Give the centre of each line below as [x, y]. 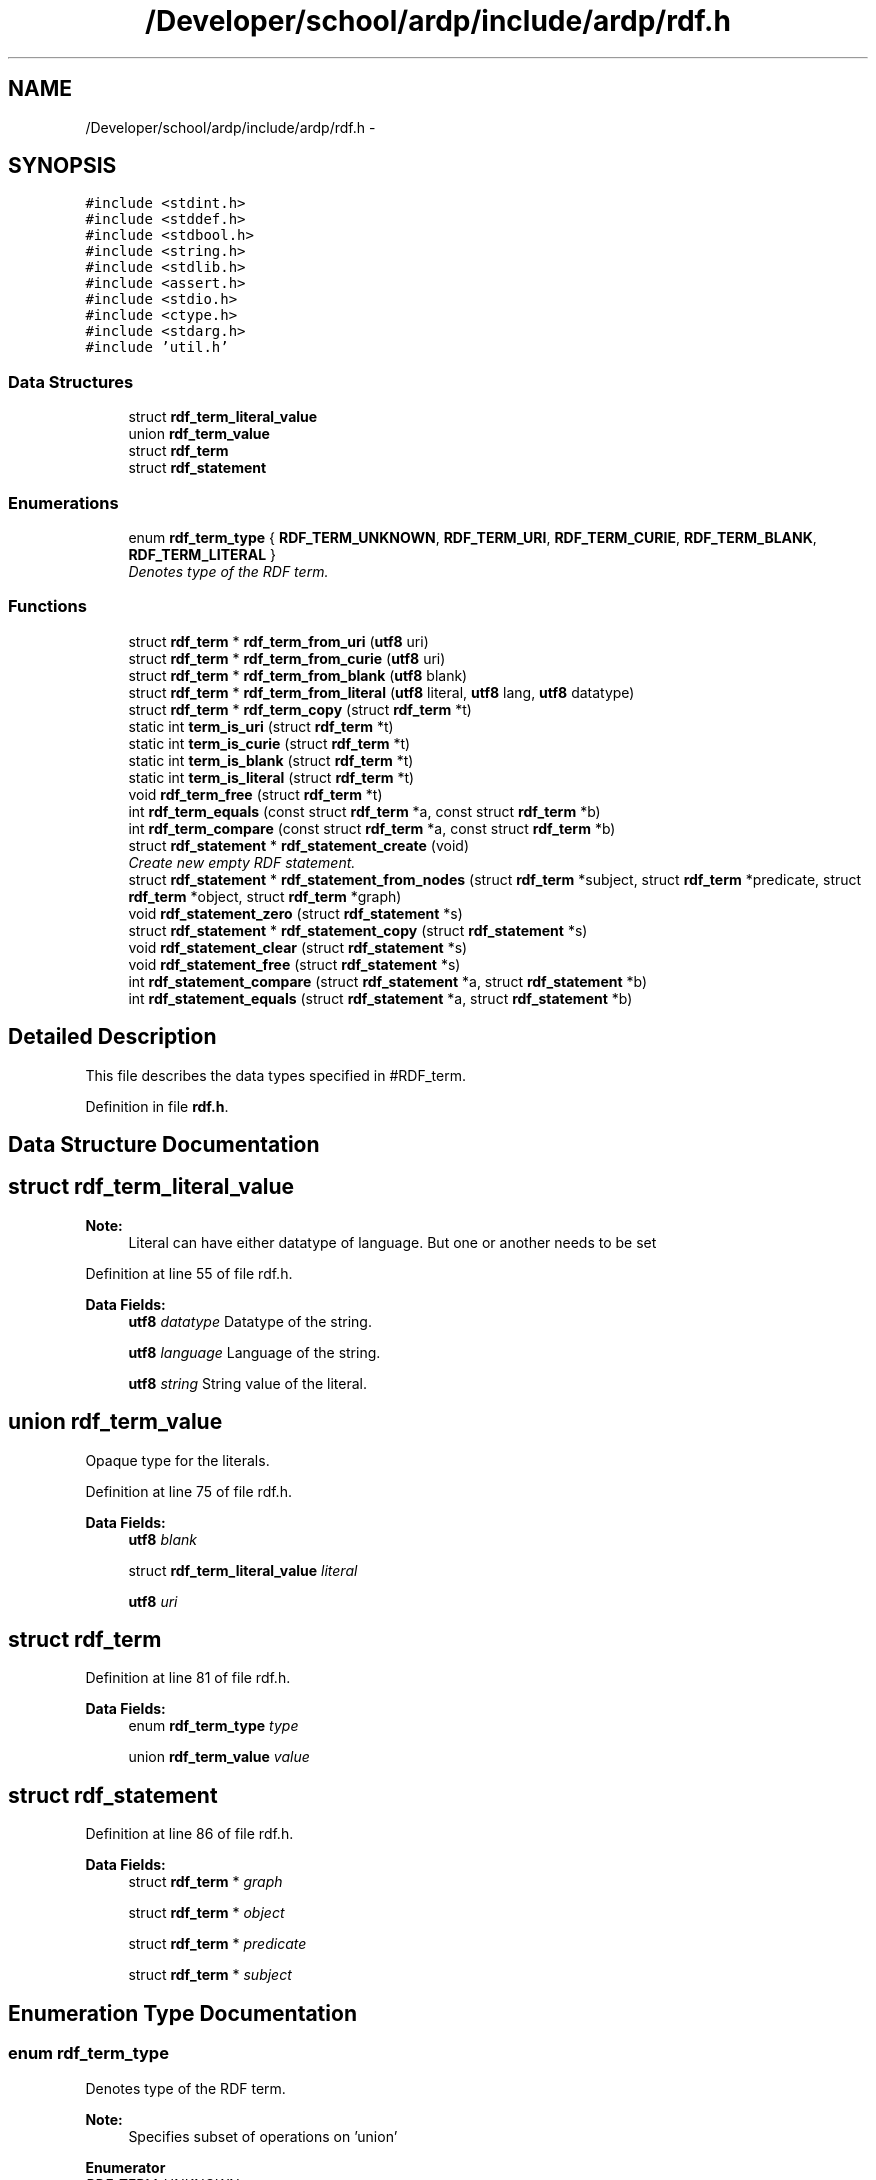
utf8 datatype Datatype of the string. [250, 1321]
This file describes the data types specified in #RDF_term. [275, 1075]
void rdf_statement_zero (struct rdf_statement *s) [295, 913]
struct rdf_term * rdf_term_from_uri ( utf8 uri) [278, 641]
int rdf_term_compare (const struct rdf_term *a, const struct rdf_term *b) [372, 828]
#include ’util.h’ [157, 347]
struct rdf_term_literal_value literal [243, 1570]
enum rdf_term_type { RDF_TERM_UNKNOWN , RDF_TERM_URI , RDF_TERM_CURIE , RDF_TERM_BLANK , [472, 537]
